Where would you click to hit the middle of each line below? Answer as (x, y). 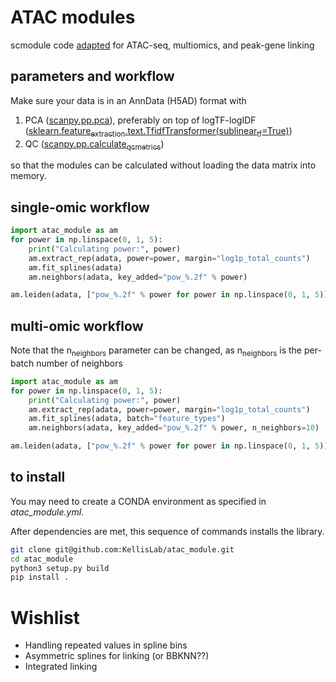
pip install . (40, 577)
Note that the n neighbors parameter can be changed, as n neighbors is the (156, 351)
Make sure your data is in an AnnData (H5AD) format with (128, 100)
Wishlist (45, 617)
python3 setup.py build (60, 568)
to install (38, 477)
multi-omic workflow (77, 326)
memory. (28, 176)
